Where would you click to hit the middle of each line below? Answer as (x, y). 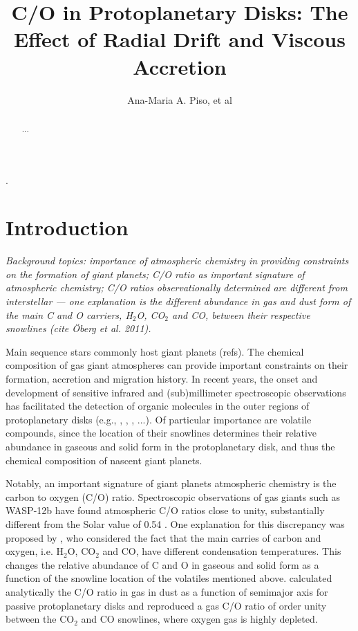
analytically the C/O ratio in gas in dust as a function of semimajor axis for (167, 591)
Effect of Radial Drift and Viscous (180, 39)
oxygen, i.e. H (35, 551)
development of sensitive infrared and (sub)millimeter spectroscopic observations (176, 392)
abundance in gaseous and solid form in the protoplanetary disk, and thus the (170, 446)
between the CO (40, 619)
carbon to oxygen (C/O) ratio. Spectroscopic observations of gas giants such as (173, 496)
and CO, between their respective (241, 314)
